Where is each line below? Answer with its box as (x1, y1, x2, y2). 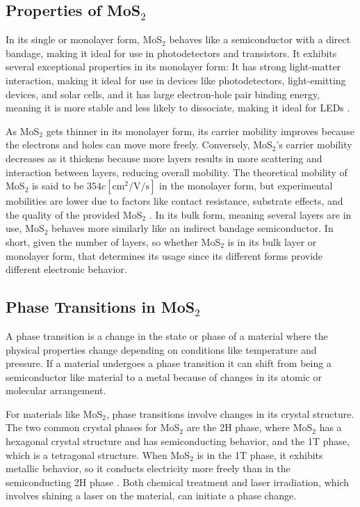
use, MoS (6, 221, 44, 235)
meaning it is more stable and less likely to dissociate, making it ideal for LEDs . (6, 100, 350, 115)
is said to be (31, 178, 84, 193)
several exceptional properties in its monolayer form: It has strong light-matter (6, 59, 341, 74)
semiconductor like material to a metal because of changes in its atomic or (6, 369, 322, 384)
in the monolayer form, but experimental (159, 178, 333, 193)
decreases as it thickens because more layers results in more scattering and (6, 150, 322, 165)
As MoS (6, 123, 40, 138)
